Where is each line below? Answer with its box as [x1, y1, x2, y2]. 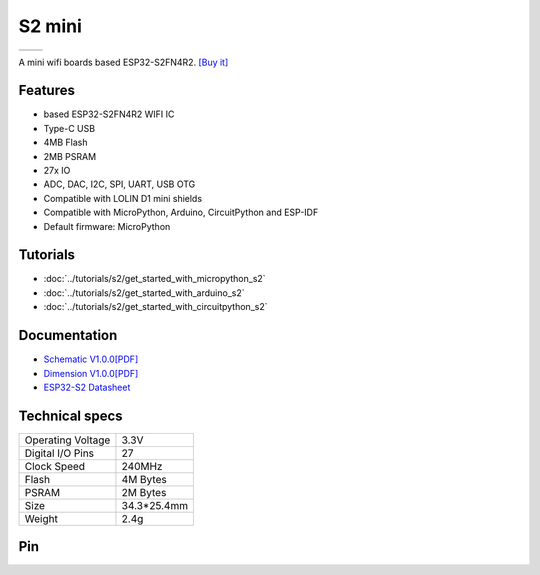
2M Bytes [121, 485, 167, 499]
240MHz [121, 459, 163, 473]
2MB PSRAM [43, 150, 97, 162]
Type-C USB [43, 122, 95, 134]
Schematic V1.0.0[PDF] [43, 353, 139, 365]
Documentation [18, 327, 118, 344]
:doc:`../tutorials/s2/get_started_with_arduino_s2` [43, 286, 245, 299]
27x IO [43, 165, 71, 177]
